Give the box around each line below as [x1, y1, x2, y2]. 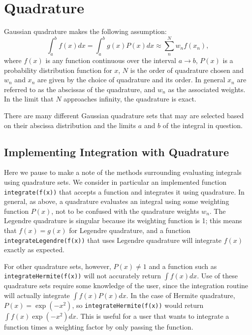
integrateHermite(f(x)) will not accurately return [4, 270, 161, 281]
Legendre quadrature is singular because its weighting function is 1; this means [4, 215, 242, 226]
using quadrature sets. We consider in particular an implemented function [4, 176, 227, 187]
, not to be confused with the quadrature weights [51, 205, 199, 216]
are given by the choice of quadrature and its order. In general [37, 74, 225, 85]
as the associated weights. [168, 84, 246, 94]
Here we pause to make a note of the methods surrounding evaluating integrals [4, 167, 242, 177]
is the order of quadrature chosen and [130, 65, 244, 75]
